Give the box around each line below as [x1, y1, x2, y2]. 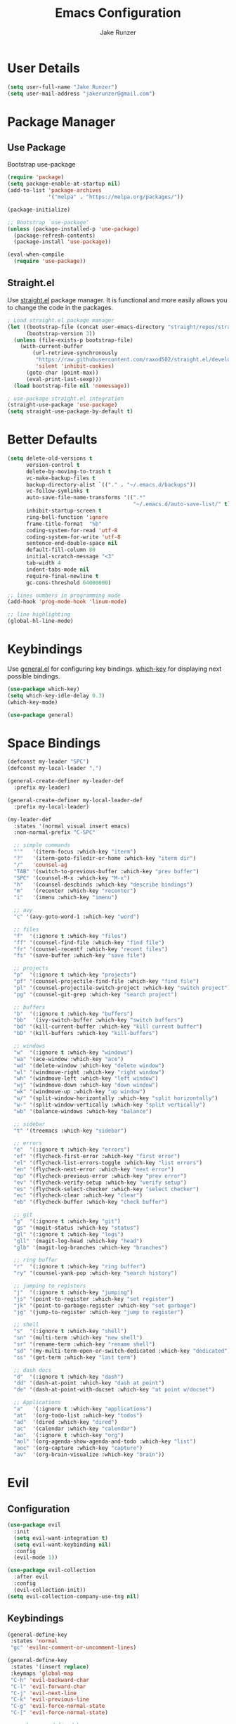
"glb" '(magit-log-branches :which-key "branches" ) [13, 1244, 169, 1251]
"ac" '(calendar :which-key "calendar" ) [13, 1425, 137, 1432]
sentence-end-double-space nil [25, 540, 118, 547]
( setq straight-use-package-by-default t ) [7, 408, 133, 416]
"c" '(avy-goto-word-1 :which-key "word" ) [13, 913, 140, 920]
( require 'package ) [7, 174, 65, 181]
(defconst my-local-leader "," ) [7, 765, 102, 772]
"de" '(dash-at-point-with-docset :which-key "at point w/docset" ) [13, 1387, 216, 1394]
